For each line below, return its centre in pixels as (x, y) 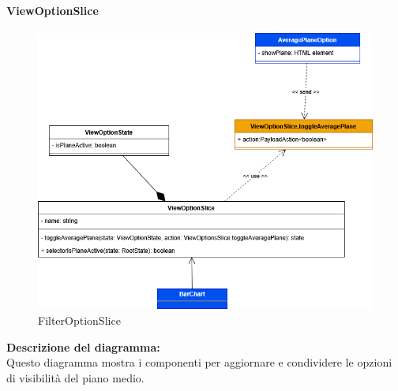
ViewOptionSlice (53, 10)
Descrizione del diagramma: (83, 346)
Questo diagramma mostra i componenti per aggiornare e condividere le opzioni (199, 362)
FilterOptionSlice (79, 320)
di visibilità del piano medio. (75, 377)
